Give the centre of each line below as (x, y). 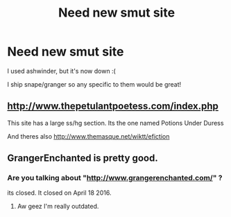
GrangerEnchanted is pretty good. (83, 158)
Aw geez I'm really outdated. (58, 207)
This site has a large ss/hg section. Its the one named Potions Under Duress (115, 123)
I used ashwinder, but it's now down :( (61, 71)
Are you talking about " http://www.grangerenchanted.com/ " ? (115, 178)
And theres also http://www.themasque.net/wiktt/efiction (88, 136)
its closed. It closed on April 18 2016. (59, 193)
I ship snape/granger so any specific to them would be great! (94, 84)
